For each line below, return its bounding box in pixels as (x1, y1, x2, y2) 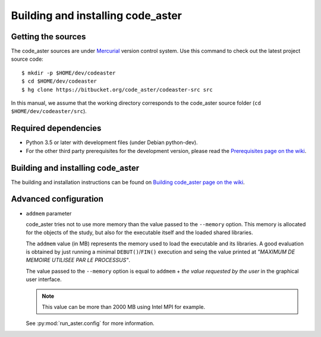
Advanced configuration (11, 194, 104, 204)
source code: (11, 55, 44, 63)
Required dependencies (11, 123, 102, 133)
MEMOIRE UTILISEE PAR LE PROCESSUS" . (26, 257, 131, 264)
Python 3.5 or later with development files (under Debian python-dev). (26, 139, 199, 146)
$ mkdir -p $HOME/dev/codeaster (21, 69, 116, 76)
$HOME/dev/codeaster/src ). (11, 108, 87, 115)
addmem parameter (26, 210, 72, 217)
